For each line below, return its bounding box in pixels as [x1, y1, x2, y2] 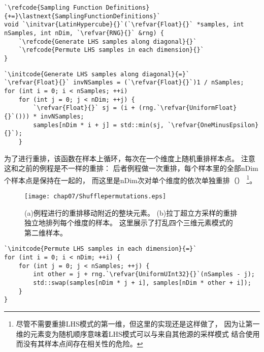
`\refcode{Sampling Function [4, 4, 103, 11]
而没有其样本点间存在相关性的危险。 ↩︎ [16, 338, 143, 349]
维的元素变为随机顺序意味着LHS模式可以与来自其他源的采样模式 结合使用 [16, 328, 260, 339]
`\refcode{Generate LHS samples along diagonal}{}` [18, 38, 197, 45]
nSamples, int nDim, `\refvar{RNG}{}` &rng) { [4, 29, 164, 37]
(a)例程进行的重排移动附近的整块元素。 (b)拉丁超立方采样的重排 [24, 207, 238, 218]
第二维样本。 [24, 227, 67, 238]
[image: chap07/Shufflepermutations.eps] [24, 192, 167, 200]
